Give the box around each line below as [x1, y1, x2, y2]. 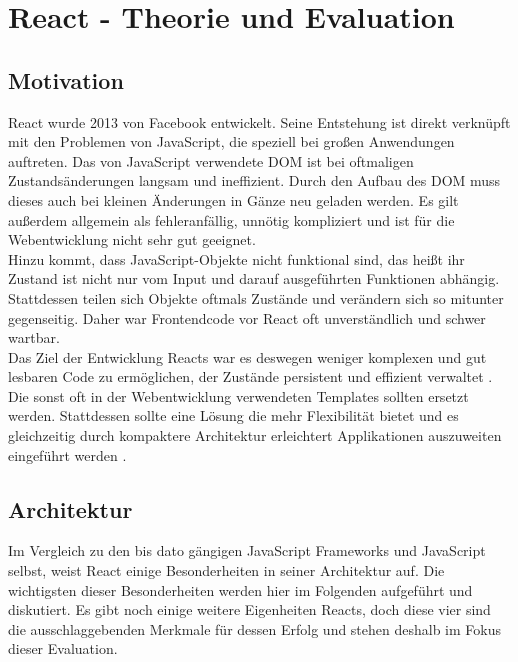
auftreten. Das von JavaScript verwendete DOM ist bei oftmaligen [8, 150, 414, 171]
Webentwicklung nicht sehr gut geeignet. [8, 229, 256, 250]
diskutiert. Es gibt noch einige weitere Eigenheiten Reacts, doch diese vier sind [8, 599, 491, 620]
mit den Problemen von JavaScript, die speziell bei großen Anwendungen [8, 131, 455, 152]
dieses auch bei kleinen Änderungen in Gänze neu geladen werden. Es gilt [8, 189, 459, 210]
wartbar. [8, 327, 60, 348]
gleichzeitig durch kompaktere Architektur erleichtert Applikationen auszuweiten [8, 425, 502, 446]
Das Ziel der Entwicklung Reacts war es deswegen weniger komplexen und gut [8, 346, 487, 367]
